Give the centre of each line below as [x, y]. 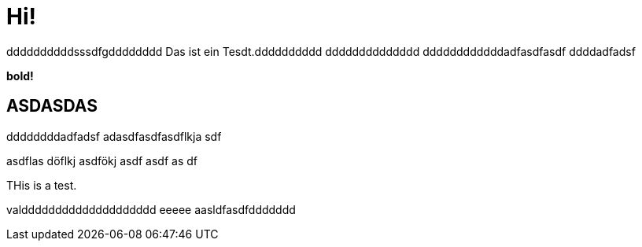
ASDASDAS [52, 106]
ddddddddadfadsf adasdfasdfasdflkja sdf [114, 136]
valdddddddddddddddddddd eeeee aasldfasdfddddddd [151, 209]
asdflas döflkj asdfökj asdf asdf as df [102, 160]
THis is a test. [42, 185]
